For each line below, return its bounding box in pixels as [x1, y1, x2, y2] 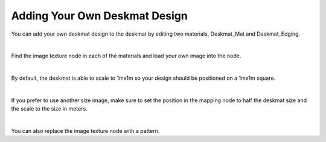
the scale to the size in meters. [11, 105, 88, 112]
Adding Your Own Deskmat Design [11, 9, 188, 22]
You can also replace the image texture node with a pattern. [11, 127, 160, 135]
